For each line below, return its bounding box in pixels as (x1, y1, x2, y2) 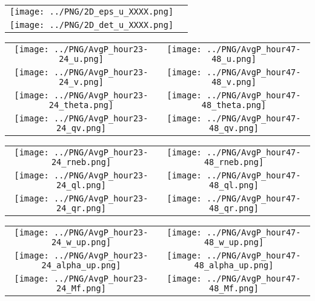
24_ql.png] (56, 180, 106, 190)
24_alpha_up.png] (41, 260, 121, 270)
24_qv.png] (56, 123, 106, 133)
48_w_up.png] (204, 237, 264, 247)
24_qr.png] (56, 203, 106, 213)
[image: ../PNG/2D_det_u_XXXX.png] (10, 20, 174, 30)
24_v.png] (59, 77, 104, 87)
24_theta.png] (48, 100, 114, 110)
